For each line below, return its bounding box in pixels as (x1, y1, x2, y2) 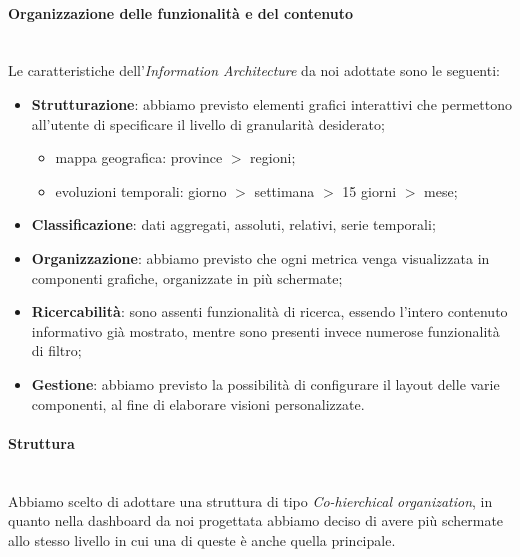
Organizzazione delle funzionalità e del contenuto (8, 2, 354, 23)
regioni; (250, 147, 296, 168)
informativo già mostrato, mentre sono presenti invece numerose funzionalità (31, 320, 500, 341)
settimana (254, 180, 315, 201)
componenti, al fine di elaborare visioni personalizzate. (31, 393, 365, 414)
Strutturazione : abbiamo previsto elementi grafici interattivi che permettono (31, 93, 512, 114)
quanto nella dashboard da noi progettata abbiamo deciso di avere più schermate (8, 510, 504, 531)
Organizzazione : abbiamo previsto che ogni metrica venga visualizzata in (31, 247, 490, 268)
